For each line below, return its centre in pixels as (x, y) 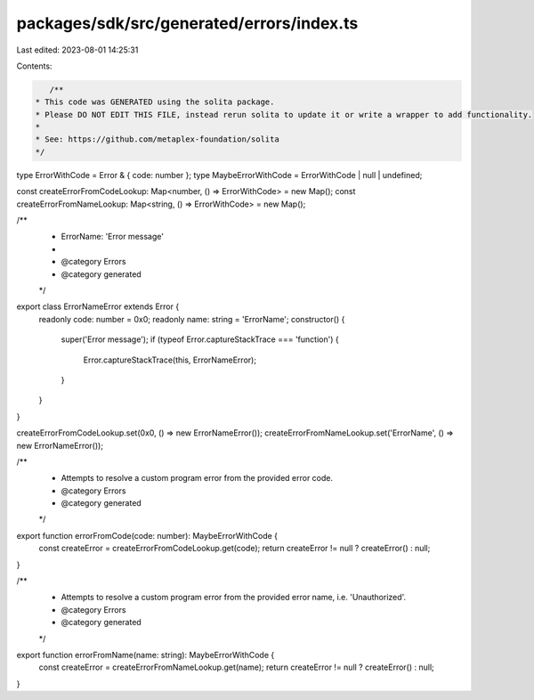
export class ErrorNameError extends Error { (98, 306)
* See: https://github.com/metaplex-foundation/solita (157, 139)
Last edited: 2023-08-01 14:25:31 (77, 50)
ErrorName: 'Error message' (113, 237)
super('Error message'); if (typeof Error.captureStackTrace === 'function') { (200, 339)
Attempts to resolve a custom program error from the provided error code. (197, 478)
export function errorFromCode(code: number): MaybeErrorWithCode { (147, 535)
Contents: (34, 66)
